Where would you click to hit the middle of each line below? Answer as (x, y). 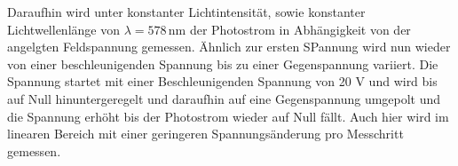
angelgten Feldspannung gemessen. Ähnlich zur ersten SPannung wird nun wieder (229, 47)
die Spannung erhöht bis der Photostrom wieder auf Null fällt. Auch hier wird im (228, 116)
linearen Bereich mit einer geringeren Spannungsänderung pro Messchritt (205, 134)
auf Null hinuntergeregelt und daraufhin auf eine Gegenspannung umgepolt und (224, 98)
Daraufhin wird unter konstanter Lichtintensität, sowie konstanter (186, 12)
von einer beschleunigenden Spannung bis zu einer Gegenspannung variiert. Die (223, 63)
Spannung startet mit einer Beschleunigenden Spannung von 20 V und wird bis (222, 81)
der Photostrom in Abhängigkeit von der (300, 29)
